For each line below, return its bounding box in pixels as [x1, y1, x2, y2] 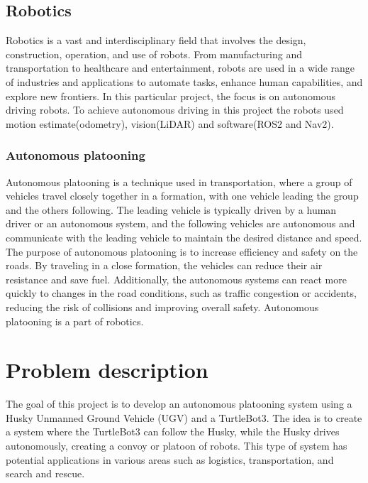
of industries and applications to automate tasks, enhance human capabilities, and [6, 74, 363, 89]
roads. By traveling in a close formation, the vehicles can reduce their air [6, 258, 323, 273]
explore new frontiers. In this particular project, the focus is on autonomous [6, 88, 335, 103]
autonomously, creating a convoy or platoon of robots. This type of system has [6, 438, 347, 453]
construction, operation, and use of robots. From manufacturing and [6, 46, 302, 61]
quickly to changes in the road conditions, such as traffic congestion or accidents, [6, 286, 357, 300]
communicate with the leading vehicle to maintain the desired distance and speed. [6, 229, 362, 244]
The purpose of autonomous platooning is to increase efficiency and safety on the [6, 244, 358, 259]
